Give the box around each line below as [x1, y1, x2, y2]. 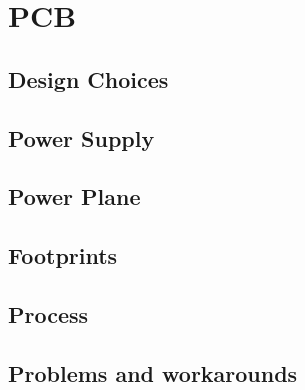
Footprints [8, 240, 118, 271]
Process [8, 298, 89, 329]
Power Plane [8, 181, 141, 212]
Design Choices [8, 63, 169, 94]
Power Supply [8, 122, 155, 153]
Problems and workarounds [8, 357, 298, 388]
